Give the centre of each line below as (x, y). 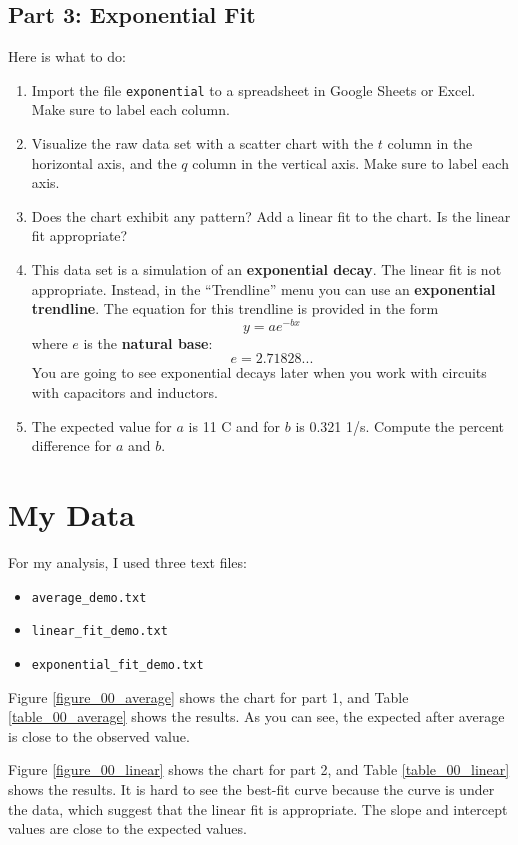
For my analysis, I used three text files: (127, 561)
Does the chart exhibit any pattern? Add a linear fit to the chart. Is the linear (271, 215)
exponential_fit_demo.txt (117, 664)
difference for (71, 445)
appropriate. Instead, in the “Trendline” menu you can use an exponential (263, 288)
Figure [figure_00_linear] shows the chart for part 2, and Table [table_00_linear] (259, 769)
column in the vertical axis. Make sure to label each (350, 162)
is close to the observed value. (99, 735)
